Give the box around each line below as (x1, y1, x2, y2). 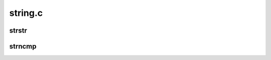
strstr (9, 26, 28, 35)
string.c (9, 7, 43, 18)
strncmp (9, 42, 37, 51)
